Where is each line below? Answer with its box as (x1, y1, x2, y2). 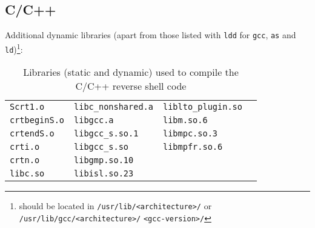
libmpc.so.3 (162, 129, 218, 139)
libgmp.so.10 (74, 155, 134, 166)
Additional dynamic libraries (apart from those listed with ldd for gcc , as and (5, 29, 296, 41)
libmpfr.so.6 (162, 142, 223, 152)
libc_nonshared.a (74, 102, 153, 112)
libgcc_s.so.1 (74, 129, 139, 139)
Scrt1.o (10, 102, 45, 112)
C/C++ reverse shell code (75, 79, 187, 93)
